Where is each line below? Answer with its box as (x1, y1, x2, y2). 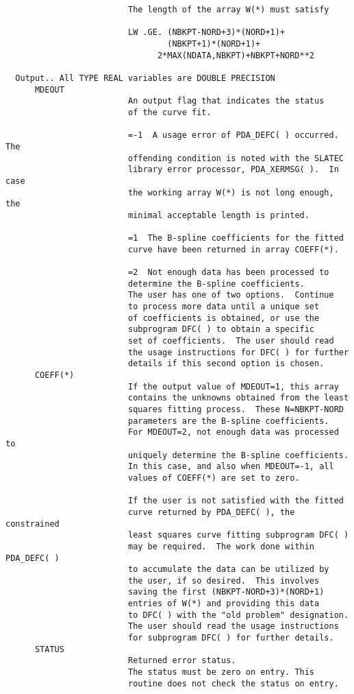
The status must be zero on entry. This (127, 667, 315, 678)
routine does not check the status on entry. (127, 678, 339, 689)
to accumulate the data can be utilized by (127, 564, 329, 575)
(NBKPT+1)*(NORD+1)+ (167, 38, 261, 49)
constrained (5, 518, 60, 529)
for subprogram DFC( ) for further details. (127, 633, 334, 643)
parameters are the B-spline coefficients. (127, 416, 329, 426)
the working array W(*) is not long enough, (127, 187, 334, 198)
